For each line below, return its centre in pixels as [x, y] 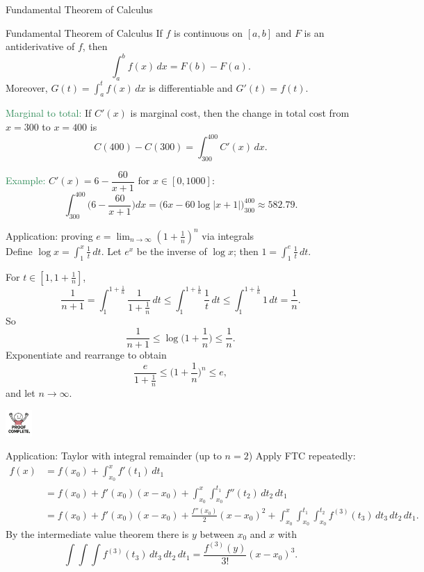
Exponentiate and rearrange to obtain [86, 355]
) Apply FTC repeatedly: [302, 456]
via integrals [228, 235]
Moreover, [27, 87]
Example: [26, 180]
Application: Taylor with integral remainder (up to [114, 456]
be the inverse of [172, 251]
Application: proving [49, 235]
